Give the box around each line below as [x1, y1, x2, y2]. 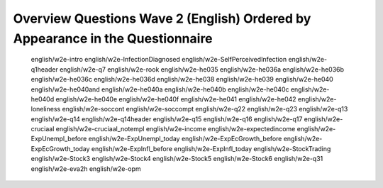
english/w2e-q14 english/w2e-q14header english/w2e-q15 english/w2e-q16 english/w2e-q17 [30, 114, 303, 123]
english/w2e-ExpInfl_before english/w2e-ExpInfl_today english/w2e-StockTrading [91, 144, 331, 153]
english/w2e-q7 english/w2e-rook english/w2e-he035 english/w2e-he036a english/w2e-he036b [59, 65, 344, 74]
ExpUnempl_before [30, 135, 87, 143]
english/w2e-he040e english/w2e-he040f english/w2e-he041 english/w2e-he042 [55, 94, 297, 103]
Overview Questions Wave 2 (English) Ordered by [13, 11, 311, 26]
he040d [30, 94, 55, 103]
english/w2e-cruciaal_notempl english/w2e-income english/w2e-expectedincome [55, 125, 296, 133]
